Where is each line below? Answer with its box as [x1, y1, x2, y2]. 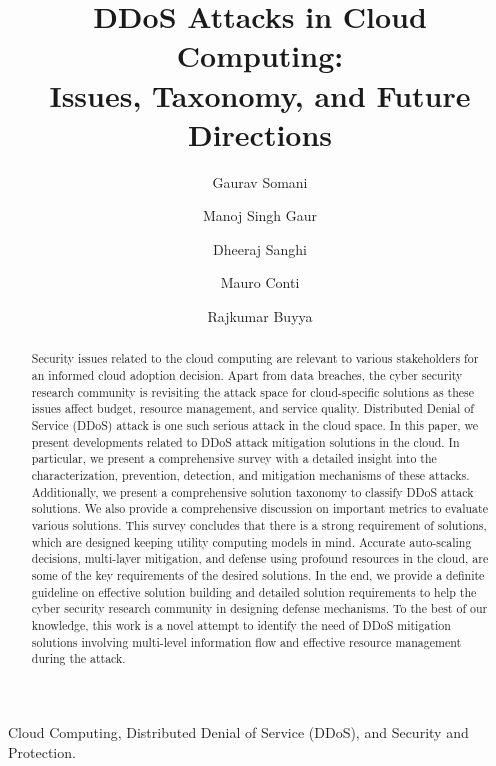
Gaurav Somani [212, 171, 308, 192]
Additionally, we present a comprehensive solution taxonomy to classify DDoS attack [31, 483, 474, 500]
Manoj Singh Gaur [202, 205, 318, 226]
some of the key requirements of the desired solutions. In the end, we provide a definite [31, 566, 485, 583]
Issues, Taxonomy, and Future [49, 74, 471, 115]
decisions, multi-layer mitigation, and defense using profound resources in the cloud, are [31, 550, 489, 567]
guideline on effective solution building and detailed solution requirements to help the [31, 583, 477, 600]
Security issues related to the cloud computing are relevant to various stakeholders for [31, 350, 479, 367]
